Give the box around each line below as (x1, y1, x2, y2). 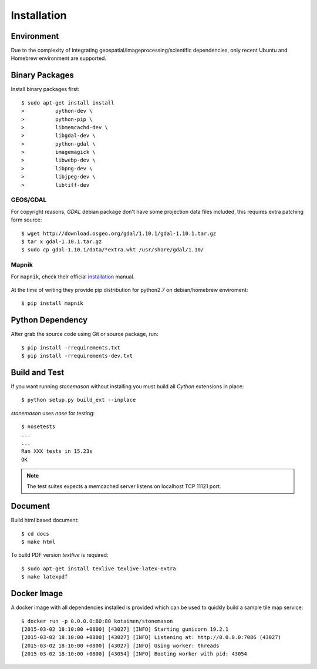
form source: (11, 216, 42, 223)
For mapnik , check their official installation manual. (11, 273, 135, 280)
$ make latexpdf (21, 573, 68, 580)
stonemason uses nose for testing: (11, 409, 95, 416)
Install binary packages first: (11, 86, 80, 93)
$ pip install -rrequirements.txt (21, 344, 120, 351)
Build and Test (11, 367, 65, 377)
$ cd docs (21, 530, 49, 537)
